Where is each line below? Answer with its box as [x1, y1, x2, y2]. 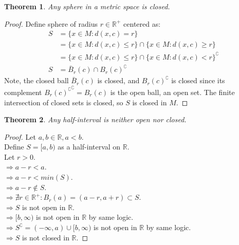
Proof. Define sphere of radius [4, 18, 98, 29]
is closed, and [97, 75, 140, 86]
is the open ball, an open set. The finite [110, 86, 235, 97]
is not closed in [22, 232, 69, 242]
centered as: [123, 18, 161, 29]
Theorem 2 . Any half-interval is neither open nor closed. [4, 114, 187, 125]
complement [4, 86, 42, 97]
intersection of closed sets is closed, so [4, 97, 123, 107]
